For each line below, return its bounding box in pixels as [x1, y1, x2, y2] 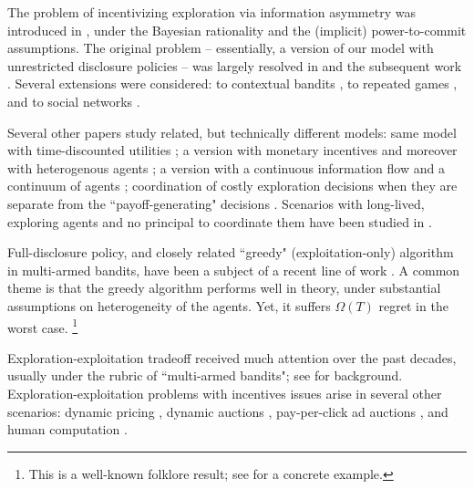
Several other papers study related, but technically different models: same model [7, 122, 457, 141]
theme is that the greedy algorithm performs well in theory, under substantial [7, 278, 441, 297]
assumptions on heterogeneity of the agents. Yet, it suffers [7, 296, 331, 315]
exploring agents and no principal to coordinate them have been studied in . [7, 212, 432, 231]
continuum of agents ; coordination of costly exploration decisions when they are [7, 176, 458, 195]
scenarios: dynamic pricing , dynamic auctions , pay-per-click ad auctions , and [7, 401, 448, 421]
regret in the [378, 296, 448, 315]
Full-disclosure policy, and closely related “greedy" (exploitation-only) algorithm [7, 243, 454, 262]
